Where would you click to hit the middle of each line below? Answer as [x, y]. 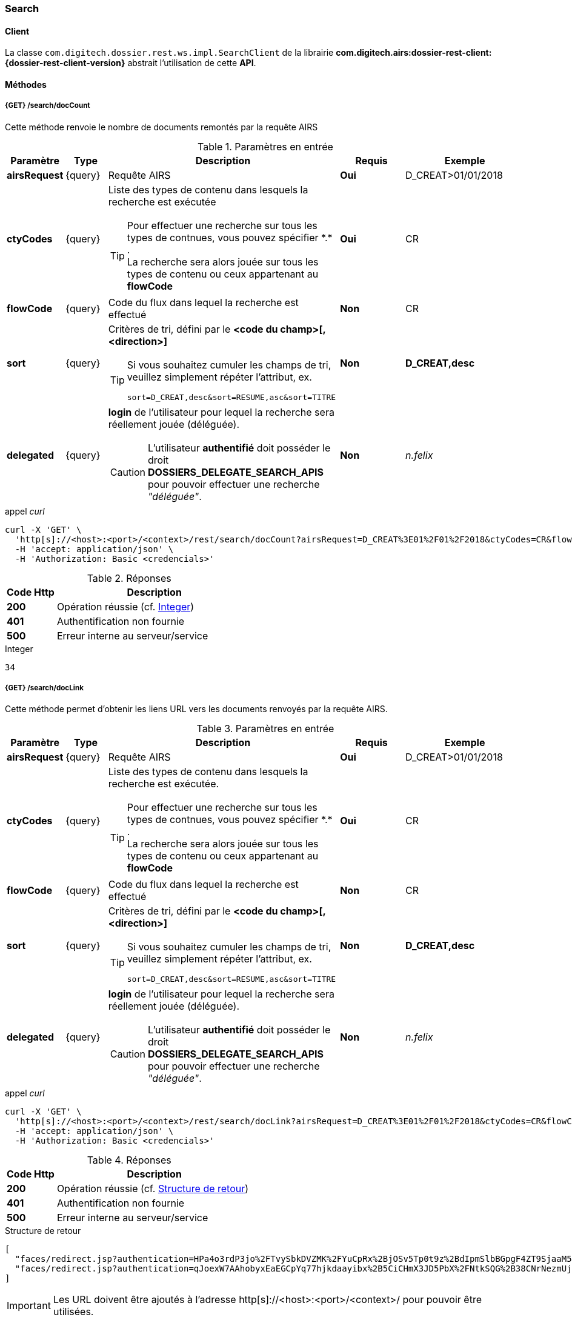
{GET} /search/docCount [48, 106]
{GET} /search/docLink [44, 688]
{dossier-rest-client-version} [65, 63]
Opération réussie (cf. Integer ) [125, 606]
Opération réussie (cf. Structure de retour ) [153, 1189]
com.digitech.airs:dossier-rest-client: [414, 53]
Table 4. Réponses [129, 1160]
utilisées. [73, 1312]
